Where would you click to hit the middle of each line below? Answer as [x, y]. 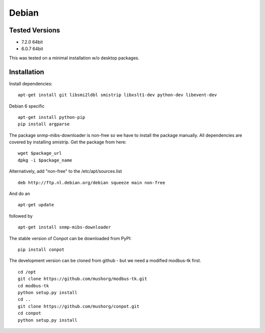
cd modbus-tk [33, 286]
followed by [21, 216]
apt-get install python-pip [52, 117]
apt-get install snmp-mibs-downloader [65, 227]
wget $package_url [40, 153]
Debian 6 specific [27, 106]
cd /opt [27, 272]
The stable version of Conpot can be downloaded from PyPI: [70, 238]
